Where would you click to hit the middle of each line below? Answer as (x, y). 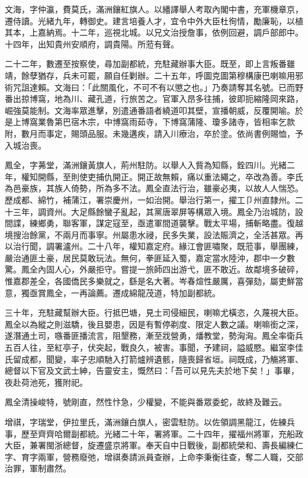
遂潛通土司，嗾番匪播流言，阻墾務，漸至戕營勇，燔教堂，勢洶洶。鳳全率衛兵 (154, 336)
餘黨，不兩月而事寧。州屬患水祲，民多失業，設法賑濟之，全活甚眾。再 (166, 234)
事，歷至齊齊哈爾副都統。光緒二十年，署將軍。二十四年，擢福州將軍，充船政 (154, 433)
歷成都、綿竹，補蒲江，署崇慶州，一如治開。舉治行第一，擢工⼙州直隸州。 (150, 199)
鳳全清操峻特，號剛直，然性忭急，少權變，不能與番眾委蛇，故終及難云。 (146, 402)
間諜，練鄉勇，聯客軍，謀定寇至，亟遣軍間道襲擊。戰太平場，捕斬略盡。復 (150, 223)
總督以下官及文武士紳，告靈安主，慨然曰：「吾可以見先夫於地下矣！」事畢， (152, 370)
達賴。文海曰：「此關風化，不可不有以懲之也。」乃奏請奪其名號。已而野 (166, 87)
